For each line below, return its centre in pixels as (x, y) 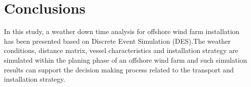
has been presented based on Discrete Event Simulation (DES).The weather (117, 41)
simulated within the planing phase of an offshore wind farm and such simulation (125, 60)
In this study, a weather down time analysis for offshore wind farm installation (122, 31)
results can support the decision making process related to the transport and (119, 69)
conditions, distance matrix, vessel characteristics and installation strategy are (121, 50)
